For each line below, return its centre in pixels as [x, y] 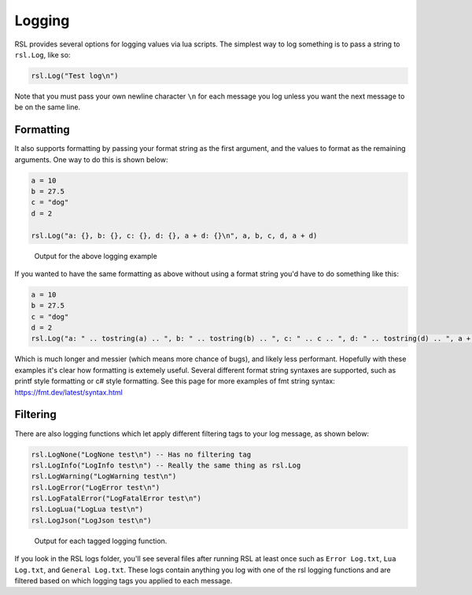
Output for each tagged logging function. [101, 541]
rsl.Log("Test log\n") [75, 76]
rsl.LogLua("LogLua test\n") [87, 509]
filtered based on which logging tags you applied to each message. [124, 581]
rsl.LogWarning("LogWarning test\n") [104, 477]
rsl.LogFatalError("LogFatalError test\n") [116, 499]
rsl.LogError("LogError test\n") [96, 487]
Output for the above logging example [96, 256]
